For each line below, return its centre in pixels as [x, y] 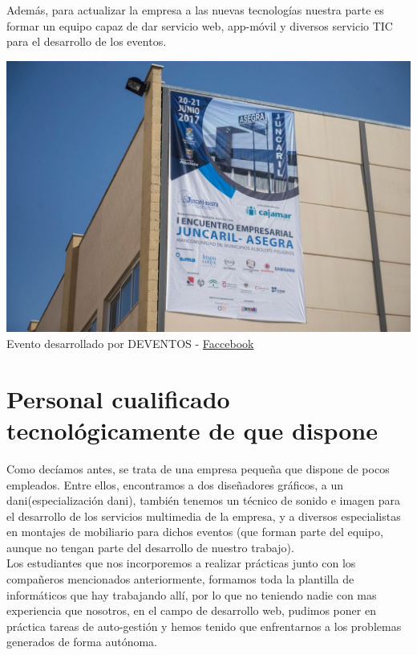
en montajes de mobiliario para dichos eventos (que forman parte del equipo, [195, 532]
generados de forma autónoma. [82, 642]
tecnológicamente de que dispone [192, 430]
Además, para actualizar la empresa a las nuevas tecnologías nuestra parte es [195, 10]
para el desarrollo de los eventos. [87, 41]
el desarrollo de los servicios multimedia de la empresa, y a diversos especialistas [204, 516]
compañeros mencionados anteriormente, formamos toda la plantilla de [180, 579]
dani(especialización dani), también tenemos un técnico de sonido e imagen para [204, 500]
